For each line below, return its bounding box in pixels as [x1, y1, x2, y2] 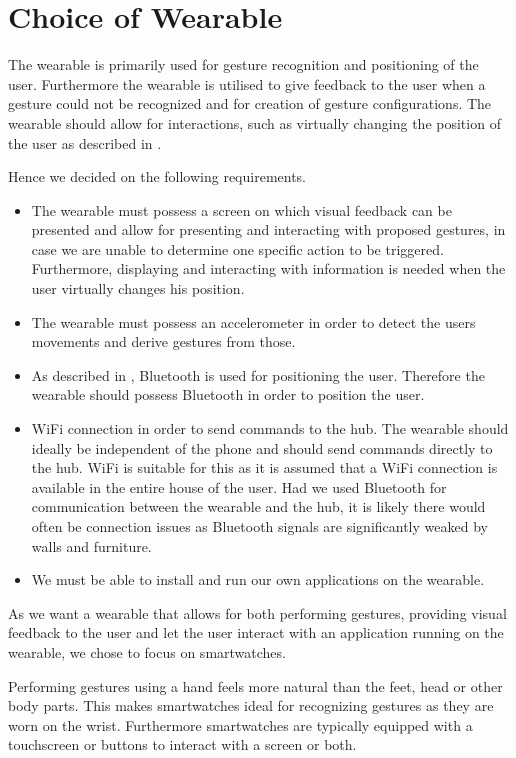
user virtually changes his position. [31, 278, 245, 299]
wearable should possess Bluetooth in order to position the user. [31, 384, 425, 405]
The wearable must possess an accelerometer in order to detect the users [31, 311, 476, 332]
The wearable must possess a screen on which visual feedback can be [31, 199, 452, 220]
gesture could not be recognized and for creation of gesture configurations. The [8, 93, 492, 114]
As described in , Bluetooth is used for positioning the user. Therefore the [31, 364, 485, 385]
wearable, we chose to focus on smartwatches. [8, 641, 286, 662]
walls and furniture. [31, 535, 152, 556]
